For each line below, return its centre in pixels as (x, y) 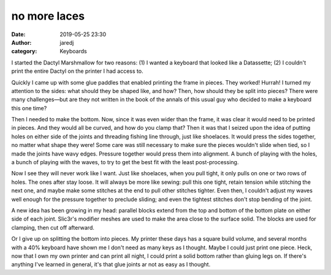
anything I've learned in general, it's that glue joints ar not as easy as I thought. (111, 265)
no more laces (48, 16)
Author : (21, 42)
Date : (18, 34)
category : (24, 51)
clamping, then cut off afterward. (53, 227)
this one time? (29, 108)
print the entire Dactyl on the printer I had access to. (77, 71)
